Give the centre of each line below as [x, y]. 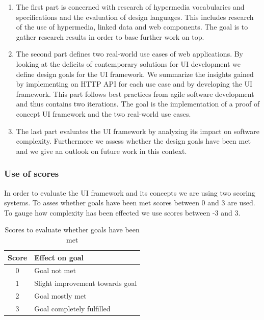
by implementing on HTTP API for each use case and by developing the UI [134, 84]
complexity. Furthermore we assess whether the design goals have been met [133, 141]
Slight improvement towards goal [86, 283]
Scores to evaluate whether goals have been [72, 230]
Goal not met [55, 270]
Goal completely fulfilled [72, 308]
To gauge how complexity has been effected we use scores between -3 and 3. [122, 212]
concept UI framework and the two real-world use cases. [103, 113]
